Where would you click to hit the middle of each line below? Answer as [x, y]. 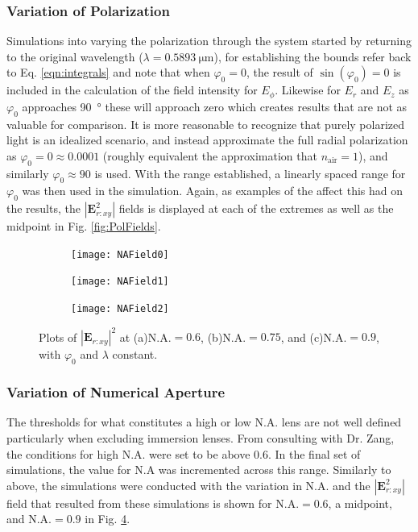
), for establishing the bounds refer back [312, 56]
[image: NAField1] [120, 282]
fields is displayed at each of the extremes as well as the [256, 208]
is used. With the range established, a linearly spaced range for [250, 173]
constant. [135, 354]
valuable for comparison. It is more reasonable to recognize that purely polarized [206, 124]
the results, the [43, 208]
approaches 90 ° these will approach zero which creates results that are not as [215, 106]
